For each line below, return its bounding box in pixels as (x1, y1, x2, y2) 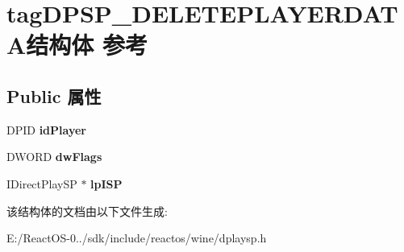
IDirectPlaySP (6, 175, 77, 192)
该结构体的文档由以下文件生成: (6, 202, 168, 219)
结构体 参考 (26, 28, 148, 61)
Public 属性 (6, 83, 102, 108)
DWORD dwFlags (6, 148, 102, 165)
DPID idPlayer (6, 121, 86, 138)
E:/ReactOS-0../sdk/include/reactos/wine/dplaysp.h (6, 229, 267, 246)
